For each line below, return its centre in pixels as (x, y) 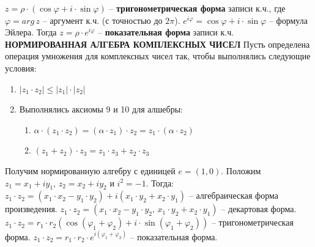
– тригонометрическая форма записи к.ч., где (197, 8)
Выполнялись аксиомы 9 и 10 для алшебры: (101, 109)
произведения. (31, 209)
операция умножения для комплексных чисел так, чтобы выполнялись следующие (158, 56)
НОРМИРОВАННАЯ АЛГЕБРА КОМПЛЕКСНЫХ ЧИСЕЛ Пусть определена (157, 44)
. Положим (241, 170)
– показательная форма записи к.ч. (166, 32)
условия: (21, 68)
